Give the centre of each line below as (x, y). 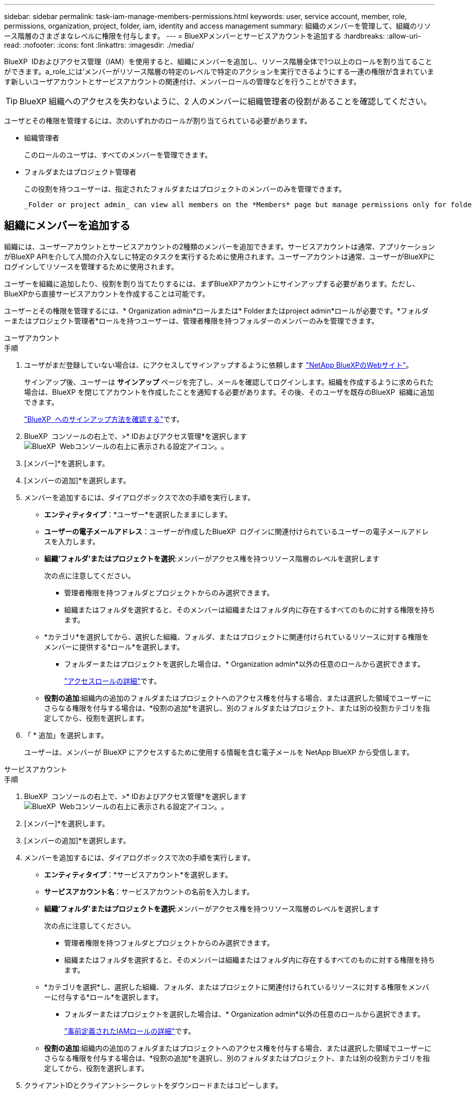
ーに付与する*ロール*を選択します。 (103, 997)
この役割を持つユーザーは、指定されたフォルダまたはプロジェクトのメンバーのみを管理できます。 (185, 189)
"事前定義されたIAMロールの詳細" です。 (130, 1031)
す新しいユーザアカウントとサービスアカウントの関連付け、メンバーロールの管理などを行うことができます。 (182, 82)
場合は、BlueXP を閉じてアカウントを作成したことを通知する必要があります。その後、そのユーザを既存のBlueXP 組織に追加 (229, 392)
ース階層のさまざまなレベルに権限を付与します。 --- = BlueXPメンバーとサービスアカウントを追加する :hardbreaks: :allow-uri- (213, 36)
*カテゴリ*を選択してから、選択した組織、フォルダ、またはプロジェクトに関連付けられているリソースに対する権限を (237, 637)
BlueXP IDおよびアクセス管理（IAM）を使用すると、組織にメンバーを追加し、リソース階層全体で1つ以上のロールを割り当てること (218, 61)
